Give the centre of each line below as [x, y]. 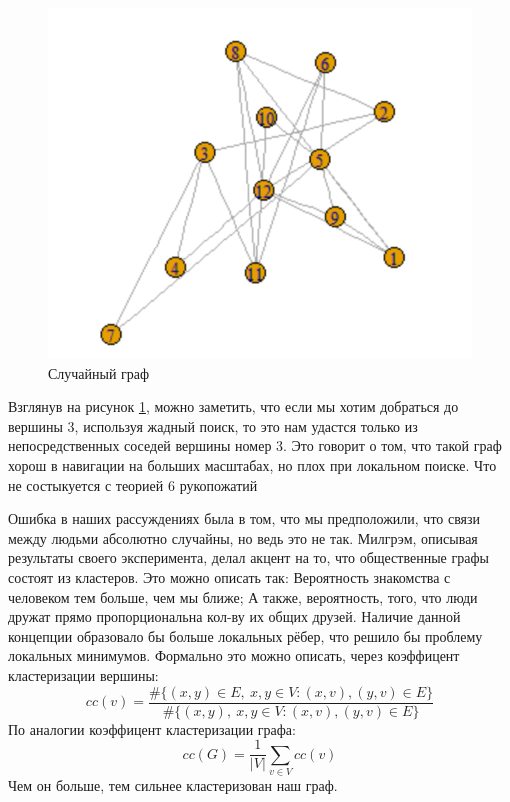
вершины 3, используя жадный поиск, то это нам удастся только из [213, 425]
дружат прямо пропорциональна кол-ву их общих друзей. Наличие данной [234, 616]
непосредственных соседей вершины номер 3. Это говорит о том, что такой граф [255, 445]
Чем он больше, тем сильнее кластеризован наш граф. [173, 785]
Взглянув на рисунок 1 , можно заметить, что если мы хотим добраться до [233, 406]
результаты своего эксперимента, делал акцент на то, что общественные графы [248, 557]
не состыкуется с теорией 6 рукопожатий [133, 484]
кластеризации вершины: [83, 675]
